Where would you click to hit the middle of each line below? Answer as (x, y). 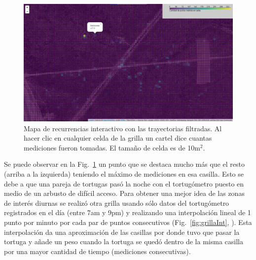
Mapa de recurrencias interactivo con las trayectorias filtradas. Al (123, 128)
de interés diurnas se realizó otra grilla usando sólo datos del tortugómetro (117, 203)
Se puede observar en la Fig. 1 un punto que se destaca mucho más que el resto (124, 164)
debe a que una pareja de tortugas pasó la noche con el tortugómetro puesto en (124, 183)
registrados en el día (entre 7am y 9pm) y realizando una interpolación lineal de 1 (128, 212)
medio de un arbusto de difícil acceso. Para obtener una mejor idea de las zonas (124, 193)
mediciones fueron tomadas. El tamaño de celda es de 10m (112, 147)
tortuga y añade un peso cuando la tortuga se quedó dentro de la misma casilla (124, 241)
